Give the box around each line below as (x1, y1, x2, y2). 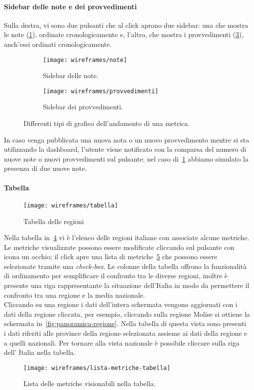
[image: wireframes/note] (43, 56, 127, 63)
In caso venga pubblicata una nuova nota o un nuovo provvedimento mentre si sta (4, 134, 249, 144)
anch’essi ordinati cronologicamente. (4, 39, 112, 49)
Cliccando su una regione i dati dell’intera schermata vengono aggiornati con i (4, 299, 237, 309)
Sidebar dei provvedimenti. (43, 102, 123, 112)
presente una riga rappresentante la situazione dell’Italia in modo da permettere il (4, 280, 250, 290)
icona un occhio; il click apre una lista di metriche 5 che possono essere (4, 251, 217, 262)
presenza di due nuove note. (4, 163, 87, 173)
